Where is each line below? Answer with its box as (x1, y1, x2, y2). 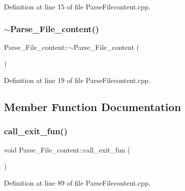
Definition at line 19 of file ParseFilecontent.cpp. (4, 75, 151, 85)
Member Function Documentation (4, 99, 182, 114)
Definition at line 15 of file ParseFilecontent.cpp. (4, 1, 151, 11)
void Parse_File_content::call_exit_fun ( (4, 144, 130, 154)
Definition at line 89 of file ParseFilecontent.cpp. (4, 177, 151, 188)
